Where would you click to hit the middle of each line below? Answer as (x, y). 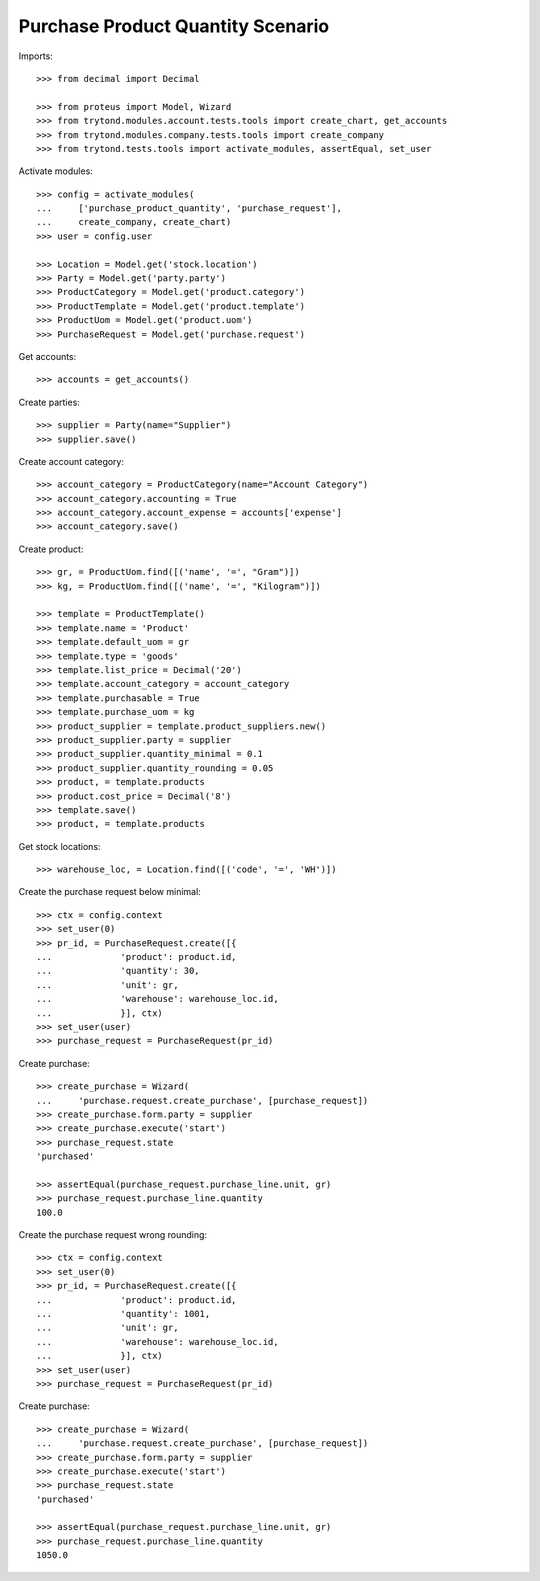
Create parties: (49, 402)
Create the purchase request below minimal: (110, 892)
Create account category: (71, 461)
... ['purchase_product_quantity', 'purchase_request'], (189, 208)
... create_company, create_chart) (134, 222)
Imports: (36, 56)
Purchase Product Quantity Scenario (174, 26)
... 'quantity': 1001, (123, 1314)
